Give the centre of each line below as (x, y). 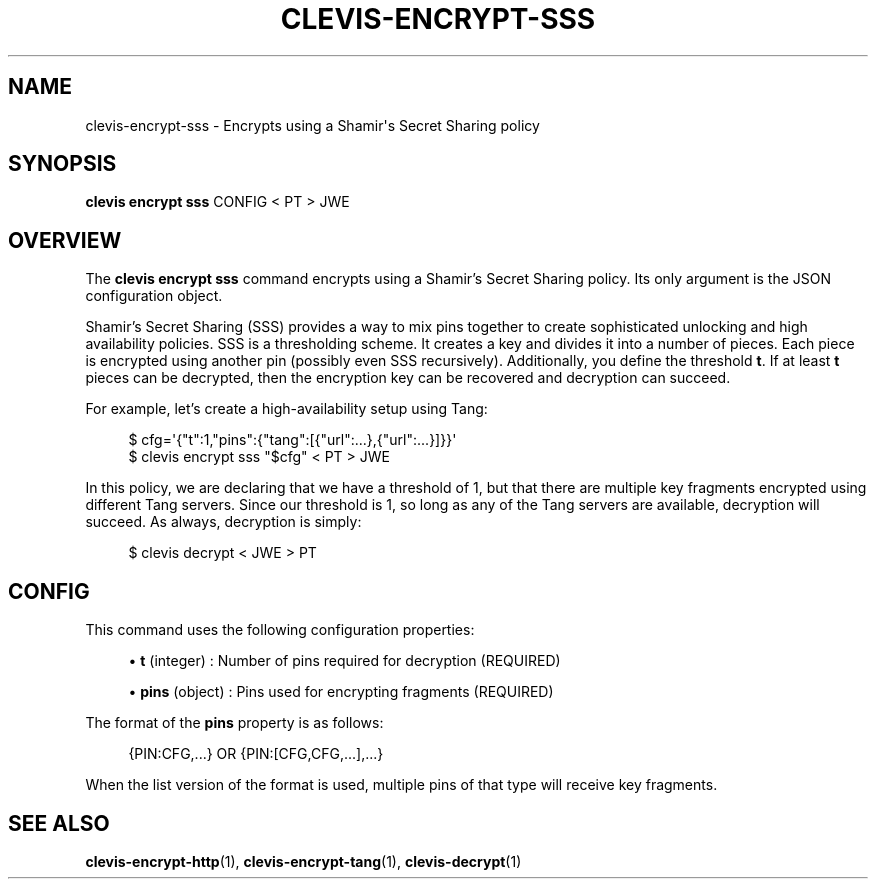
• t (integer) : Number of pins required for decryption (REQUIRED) (344, 661)
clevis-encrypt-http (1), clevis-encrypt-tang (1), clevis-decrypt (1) (303, 861)
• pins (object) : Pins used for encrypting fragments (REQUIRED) (341, 692)
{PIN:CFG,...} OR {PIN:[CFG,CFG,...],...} (256, 754)
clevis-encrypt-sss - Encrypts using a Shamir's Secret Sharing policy (312, 125)
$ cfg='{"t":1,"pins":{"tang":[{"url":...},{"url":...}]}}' (292, 440)
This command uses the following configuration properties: (280, 630)
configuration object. (154, 296)
